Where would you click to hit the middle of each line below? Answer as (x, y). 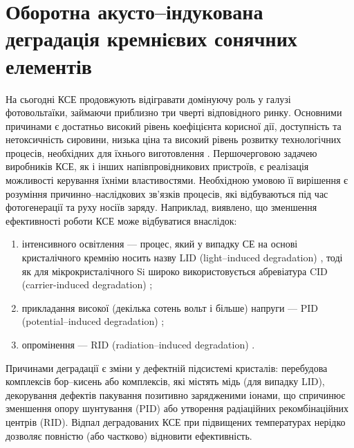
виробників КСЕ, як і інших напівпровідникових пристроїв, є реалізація (157, 166)
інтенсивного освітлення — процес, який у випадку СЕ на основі (160, 244)
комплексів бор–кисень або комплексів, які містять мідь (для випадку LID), (165, 381)
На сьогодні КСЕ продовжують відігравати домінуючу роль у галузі (148, 99)
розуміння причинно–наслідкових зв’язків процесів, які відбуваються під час (167, 193)
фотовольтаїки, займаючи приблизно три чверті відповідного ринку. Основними (174, 112)
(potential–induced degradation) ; (93, 321)
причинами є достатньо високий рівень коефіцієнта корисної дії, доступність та (174, 125)
